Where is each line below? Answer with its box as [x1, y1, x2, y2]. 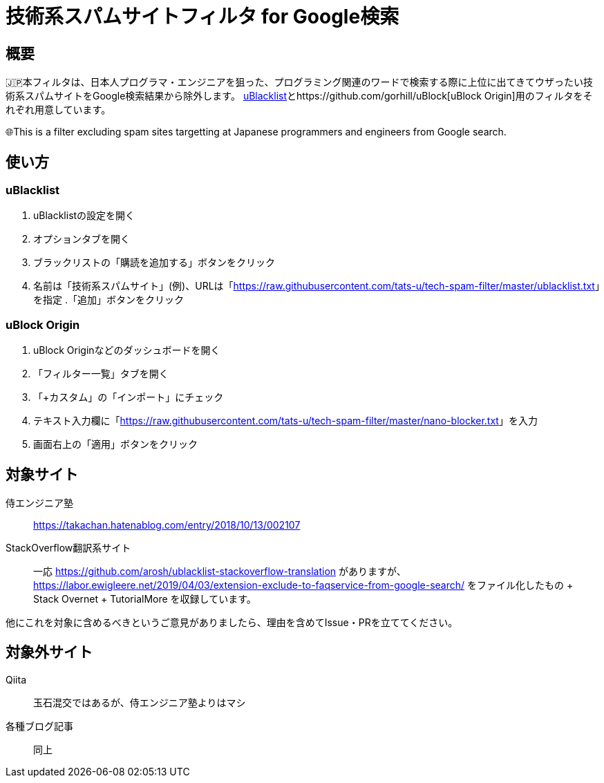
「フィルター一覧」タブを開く [33, 368, 169, 380]
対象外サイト [6, 643, 93, 661]
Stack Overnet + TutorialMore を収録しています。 [33, 592, 256, 605]
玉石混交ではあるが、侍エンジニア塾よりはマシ [33, 696, 246, 708]
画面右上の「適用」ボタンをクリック [33, 438, 198, 451]
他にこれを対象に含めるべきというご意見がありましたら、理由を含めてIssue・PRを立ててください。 [6, 616, 458, 628]
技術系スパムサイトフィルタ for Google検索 [6, 5, 399, 28]
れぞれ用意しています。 [6, 104, 111, 116]
